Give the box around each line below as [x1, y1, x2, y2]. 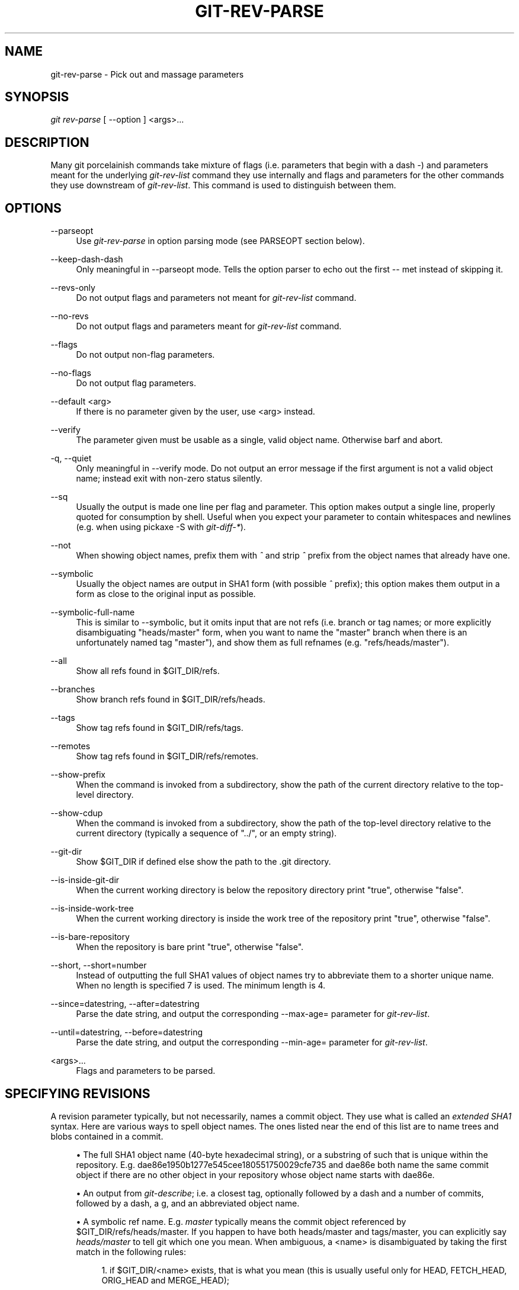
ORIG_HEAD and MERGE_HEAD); [101, 1275, 230, 1285]
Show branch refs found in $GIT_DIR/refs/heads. [76, 694, 265, 705]
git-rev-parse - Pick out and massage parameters [50, 69, 244, 79]
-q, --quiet [50, 453, 92, 464]
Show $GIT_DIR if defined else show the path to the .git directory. [76, 856, 331, 867]
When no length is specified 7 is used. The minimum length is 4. [76, 980, 326, 991]
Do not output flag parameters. [76, 378, 197, 389]
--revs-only [50, 283, 95, 293]
